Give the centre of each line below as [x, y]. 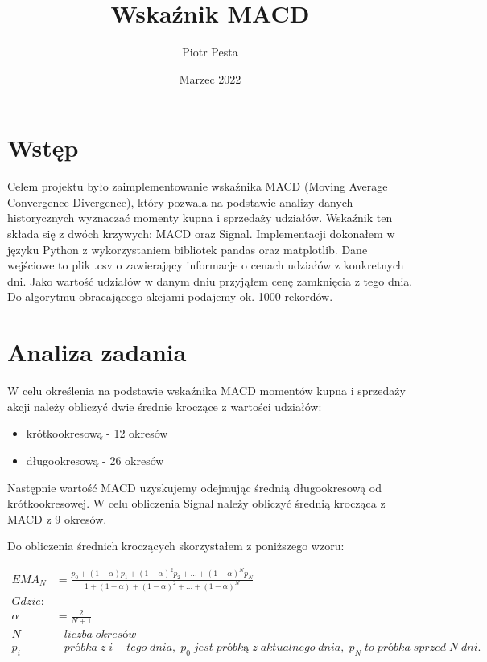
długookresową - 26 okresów [95, 460]
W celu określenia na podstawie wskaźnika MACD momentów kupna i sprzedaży [206, 391]
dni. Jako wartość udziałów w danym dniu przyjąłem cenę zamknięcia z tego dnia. [210, 280]
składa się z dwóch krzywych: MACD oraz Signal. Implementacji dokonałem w [201, 234]
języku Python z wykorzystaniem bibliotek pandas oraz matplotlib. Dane [188, 249]
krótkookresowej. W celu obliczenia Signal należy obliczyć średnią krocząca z [196, 503]
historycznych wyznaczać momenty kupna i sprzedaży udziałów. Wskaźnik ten [200, 218]
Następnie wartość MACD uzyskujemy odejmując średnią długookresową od [195, 487]
